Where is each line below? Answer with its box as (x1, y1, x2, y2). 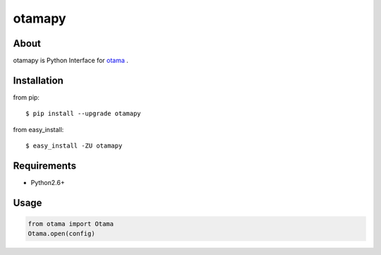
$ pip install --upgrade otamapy (25, 109, 141, 118)
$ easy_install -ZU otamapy (25, 142, 123, 150)
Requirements (13, 160, 77, 172)
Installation (13, 74, 64, 86)
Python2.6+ (30, 179, 65, 187)
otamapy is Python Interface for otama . (13, 57, 128, 65)
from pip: (13, 93, 40, 102)
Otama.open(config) (28, 230, 95, 238)
